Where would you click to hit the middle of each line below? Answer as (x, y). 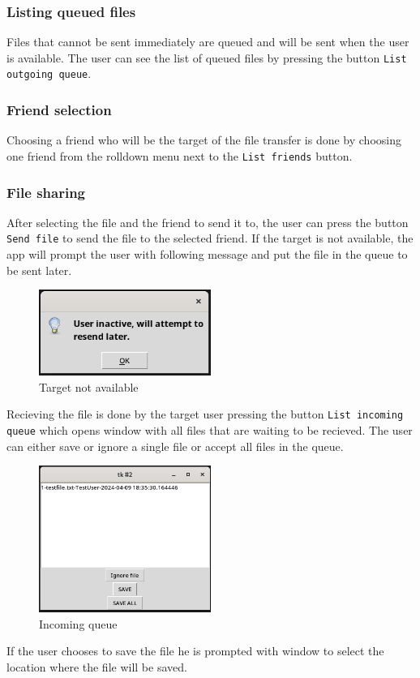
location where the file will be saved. (97, 667)
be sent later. (39, 270)
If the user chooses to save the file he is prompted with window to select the (195, 651)
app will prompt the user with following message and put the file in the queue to (207, 254)
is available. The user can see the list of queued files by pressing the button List (207, 57)
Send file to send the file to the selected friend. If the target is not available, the (210, 238)
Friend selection (59, 110)
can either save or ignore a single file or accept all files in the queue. (175, 446)
